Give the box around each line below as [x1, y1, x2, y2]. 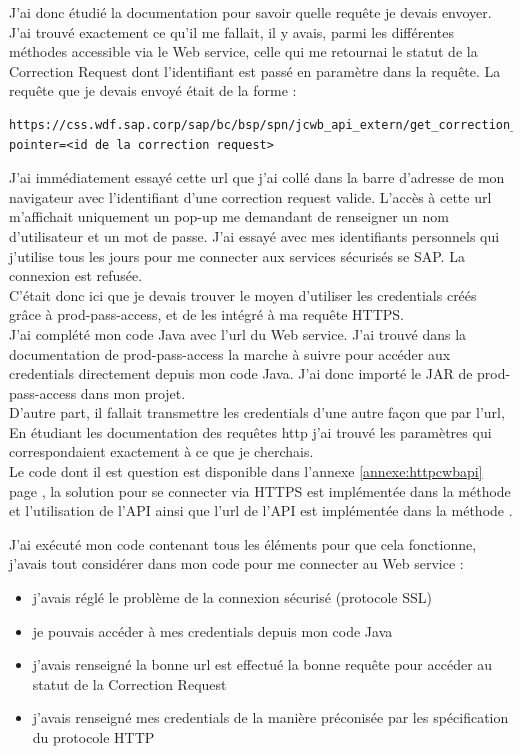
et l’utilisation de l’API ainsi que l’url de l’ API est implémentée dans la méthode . [9, 500, 513, 521]
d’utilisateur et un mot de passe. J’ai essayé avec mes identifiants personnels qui [9, 225, 500, 246]
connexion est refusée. [9, 265, 143, 286]
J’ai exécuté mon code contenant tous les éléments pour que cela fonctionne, [9, 533, 477, 554]
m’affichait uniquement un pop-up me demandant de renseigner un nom [9, 206, 450, 227]
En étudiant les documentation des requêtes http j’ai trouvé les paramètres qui [9, 421, 492, 442]
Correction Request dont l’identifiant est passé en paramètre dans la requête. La [9, 60, 501, 81]
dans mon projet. [80, 382, 186, 403]
